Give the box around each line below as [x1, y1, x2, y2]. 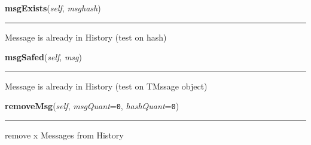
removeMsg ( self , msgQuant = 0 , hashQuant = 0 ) [5, 100, 179, 112]
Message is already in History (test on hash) [5, 30, 167, 43]
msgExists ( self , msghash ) [5, 2, 101, 14]
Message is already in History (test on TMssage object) [5, 79, 208, 92]
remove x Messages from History [5, 129, 124, 141]
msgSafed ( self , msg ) [5, 51, 82, 63]
